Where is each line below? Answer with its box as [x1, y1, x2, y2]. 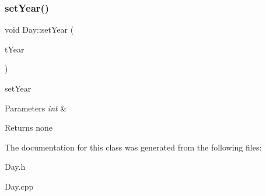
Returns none [5, 121, 52, 134]
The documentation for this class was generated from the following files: [5, 141, 262, 153]
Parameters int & [5, 101, 67, 114]
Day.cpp [5, 180, 34, 192]
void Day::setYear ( [5, 23, 74, 36]
